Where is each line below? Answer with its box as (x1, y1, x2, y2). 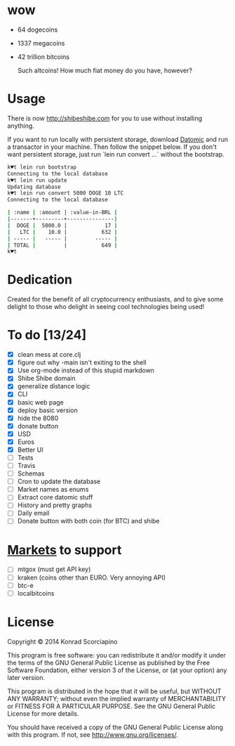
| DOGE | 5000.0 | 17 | (7, 222, 118, 229)
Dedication (7, 272, 72, 288)
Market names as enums (17, 485, 89, 494)
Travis (17, 462, 36, 469)
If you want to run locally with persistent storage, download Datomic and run (7, 135, 229, 143)
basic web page (17, 398, 65, 406)
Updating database (7, 183, 61, 190)
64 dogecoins (17, 25, 58, 34)
